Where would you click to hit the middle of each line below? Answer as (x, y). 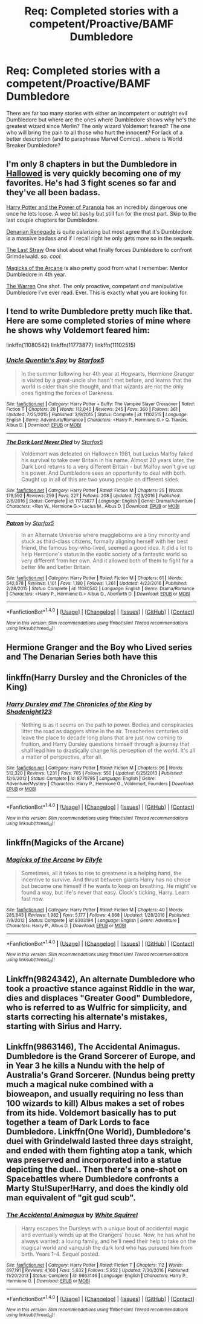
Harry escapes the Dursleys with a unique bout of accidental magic (105, 1228)
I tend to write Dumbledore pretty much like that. (99, 311)
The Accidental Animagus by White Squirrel (72, 1215)
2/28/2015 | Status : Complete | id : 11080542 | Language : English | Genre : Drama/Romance (100, 588)
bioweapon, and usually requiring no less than (95, 1094)
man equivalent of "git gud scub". (71, 1198)
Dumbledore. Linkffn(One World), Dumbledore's (99, 1132)
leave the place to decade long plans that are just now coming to (101, 738)
